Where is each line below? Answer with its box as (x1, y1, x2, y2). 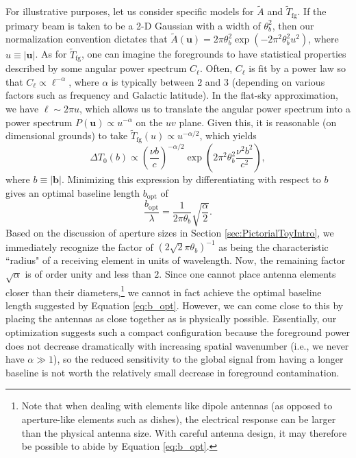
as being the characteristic (218, 239, 329, 254)
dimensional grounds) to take (5, 128, 128, 143)
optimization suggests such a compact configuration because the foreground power (5, 325, 350, 339)
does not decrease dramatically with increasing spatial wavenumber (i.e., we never (5, 338, 349, 352)
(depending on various (231, 74, 325, 88)
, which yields (199, 128, 257, 143)
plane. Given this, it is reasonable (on (179, 114, 337, 129)
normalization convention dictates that (5, 32, 168, 46)
